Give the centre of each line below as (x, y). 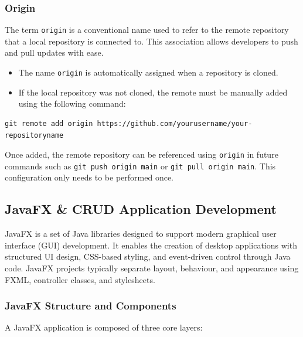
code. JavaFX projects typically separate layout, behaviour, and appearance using (152, 268)
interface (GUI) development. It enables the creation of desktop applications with (151, 245)
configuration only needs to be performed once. (89, 177)
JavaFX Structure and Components (91, 306)
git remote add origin (49, 123)
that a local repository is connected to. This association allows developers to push (151, 41)
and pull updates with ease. (54, 52)
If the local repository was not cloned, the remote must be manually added (153, 92)
